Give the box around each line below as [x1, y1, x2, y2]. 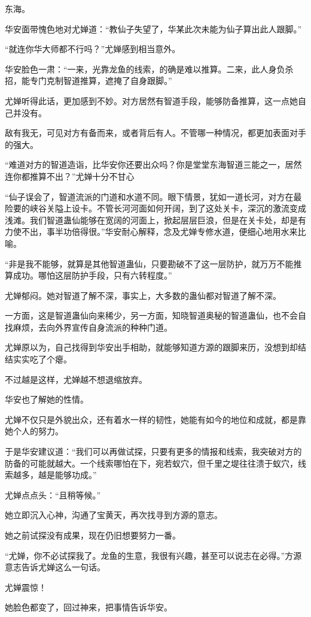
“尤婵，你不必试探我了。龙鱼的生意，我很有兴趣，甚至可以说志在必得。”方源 [5, 549, 302, 561]
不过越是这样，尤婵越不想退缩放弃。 [5, 373, 147, 385]
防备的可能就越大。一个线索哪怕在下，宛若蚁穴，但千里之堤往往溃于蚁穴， [5, 456, 298, 469]
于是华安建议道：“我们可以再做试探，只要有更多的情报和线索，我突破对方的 [5, 445, 302, 458]
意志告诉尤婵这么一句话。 [5, 561, 105, 573]
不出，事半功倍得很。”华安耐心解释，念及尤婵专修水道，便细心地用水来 [21, 225, 298, 238]
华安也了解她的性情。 [5, 393, 89, 406]
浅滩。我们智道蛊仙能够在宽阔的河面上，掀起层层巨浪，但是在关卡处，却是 [5, 213, 298, 226]
